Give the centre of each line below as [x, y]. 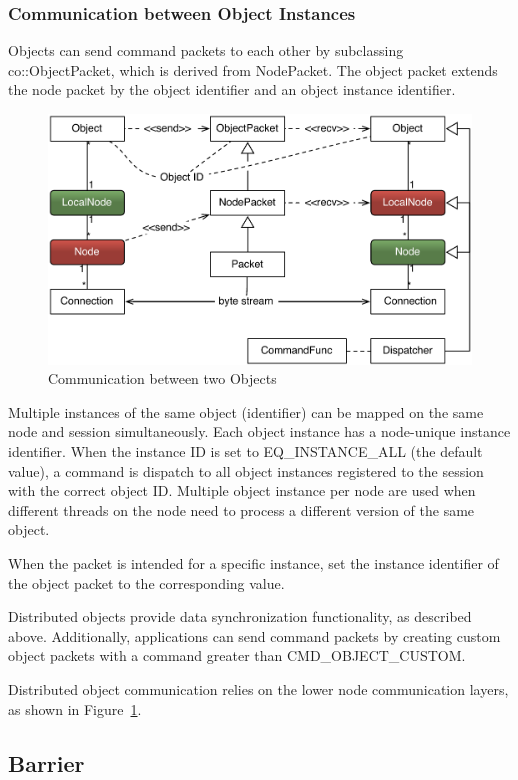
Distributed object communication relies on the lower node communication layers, [258, 688]
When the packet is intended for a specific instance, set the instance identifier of [253, 562]
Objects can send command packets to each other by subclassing [206, 50]
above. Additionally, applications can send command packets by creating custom [254, 635]
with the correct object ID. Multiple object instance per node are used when [242, 490]
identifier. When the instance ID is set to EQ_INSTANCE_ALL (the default [245, 451]
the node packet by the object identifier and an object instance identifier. [232, 89]
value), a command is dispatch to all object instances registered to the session [246, 470]
